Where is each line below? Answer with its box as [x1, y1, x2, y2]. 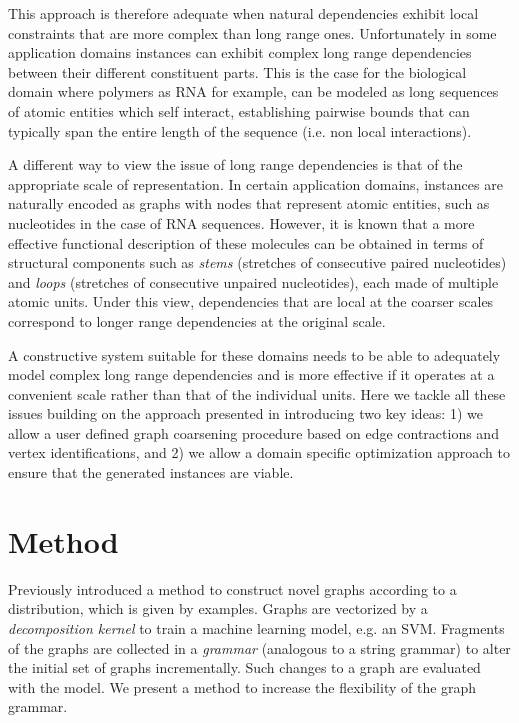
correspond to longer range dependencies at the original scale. [8, 310, 386, 331]
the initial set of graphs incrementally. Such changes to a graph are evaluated [8, 657, 481, 678]
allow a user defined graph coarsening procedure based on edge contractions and [8, 422, 499, 443]
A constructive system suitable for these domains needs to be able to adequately [8, 344, 501, 365]
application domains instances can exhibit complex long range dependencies [8, 42, 472, 63]
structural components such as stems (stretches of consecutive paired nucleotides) [8, 252, 507, 273]
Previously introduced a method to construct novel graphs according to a [8, 578, 457, 599]
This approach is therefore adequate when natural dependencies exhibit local [8, 3, 479, 23]
